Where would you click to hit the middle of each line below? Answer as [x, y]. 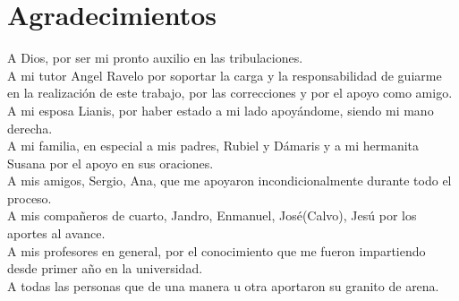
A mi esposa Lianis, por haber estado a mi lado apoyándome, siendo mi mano [221, 110]
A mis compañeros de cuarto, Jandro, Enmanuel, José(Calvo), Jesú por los [212, 215]
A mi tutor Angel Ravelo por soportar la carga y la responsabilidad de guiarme [225, 75]
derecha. [30, 128]
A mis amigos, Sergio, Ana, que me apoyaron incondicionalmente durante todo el [229, 181]
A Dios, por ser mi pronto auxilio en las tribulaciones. [155, 58]
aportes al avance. [56, 233]
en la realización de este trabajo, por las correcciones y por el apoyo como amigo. [230, 93]
